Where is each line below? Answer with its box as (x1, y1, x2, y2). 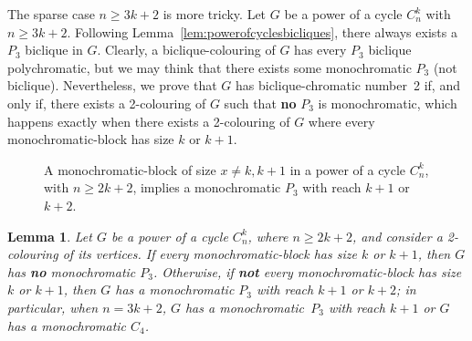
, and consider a (351, 226, 443, 245)
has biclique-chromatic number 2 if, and (236, 76, 460, 95)
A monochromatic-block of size (44, 160, 216, 179)
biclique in (25, 40, 83, 59)
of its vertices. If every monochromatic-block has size (62, 244, 357, 263)
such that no (224, 93, 297, 112)
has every (294, 40, 347, 59)
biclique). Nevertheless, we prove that (7, 76, 217, 95)
